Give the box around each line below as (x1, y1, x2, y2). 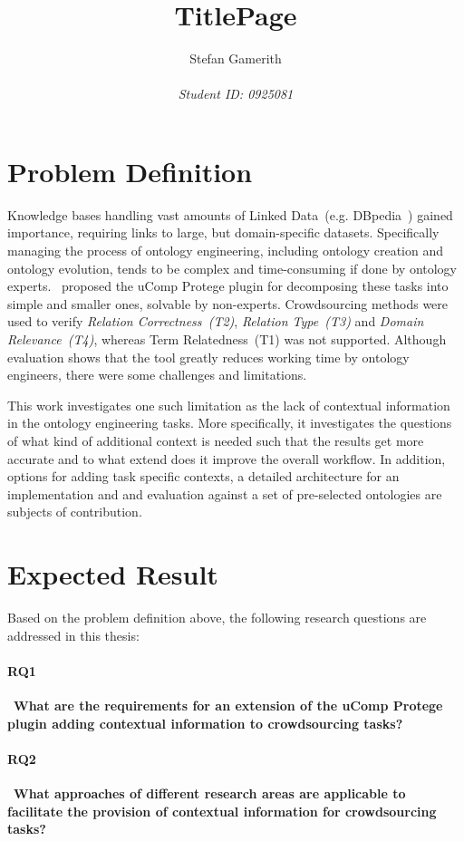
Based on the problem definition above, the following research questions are (7, 608, 427, 627)
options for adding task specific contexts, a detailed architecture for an (7, 467, 400, 486)
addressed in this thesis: (7, 625, 140, 644)
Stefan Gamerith (189, 49, 282, 68)
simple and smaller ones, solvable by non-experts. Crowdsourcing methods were (7, 294, 449, 313)
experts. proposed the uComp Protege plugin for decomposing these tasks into (7, 276, 449, 295)
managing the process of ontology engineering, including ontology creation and (7, 241, 443, 260)
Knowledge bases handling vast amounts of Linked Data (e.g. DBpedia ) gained (7, 205, 453, 224)
